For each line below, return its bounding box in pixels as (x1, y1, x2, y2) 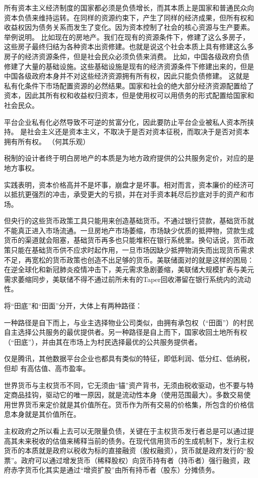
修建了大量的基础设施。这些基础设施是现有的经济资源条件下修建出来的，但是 (4, 61, 254, 71)
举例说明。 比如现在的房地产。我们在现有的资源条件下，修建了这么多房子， (4, 31, 250, 42)
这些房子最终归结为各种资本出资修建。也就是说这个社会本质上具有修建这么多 (4, 41, 254, 52)
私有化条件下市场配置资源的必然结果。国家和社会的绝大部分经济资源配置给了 (4, 80, 254, 91)
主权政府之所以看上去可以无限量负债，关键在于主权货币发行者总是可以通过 (4, 425, 247, 436)
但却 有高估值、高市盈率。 (4, 363, 90, 373)
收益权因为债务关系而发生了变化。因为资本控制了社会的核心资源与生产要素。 (4, 22, 254, 32)
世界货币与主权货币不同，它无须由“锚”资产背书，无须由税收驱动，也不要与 (4, 380, 247, 390)
